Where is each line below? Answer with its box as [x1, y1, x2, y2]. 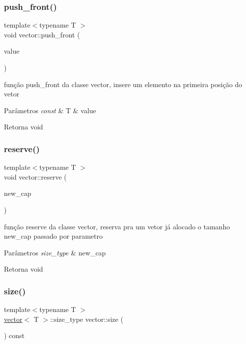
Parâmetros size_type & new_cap [4, 247, 106, 257]
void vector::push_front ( [4, 29, 80, 39]
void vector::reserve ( [4, 171, 67, 182]
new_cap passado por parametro [4, 231, 103, 241]
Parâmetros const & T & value [4, 105, 96, 115]
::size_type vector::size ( [50, 313, 123, 324]
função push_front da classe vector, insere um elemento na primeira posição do [4, 79, 243, 89]
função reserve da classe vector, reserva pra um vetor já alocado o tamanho [4, 221, 230, 231]
